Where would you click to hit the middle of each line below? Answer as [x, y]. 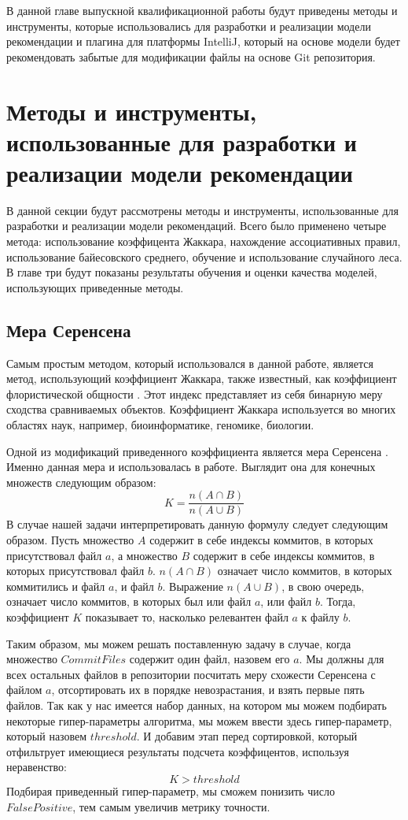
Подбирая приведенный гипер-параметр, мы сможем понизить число [171, 790]
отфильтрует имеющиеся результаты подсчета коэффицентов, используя [178, 751]
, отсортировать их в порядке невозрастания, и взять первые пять [208, 690]
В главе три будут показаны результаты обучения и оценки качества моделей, [192, 272]
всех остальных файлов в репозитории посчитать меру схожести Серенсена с [191, 674]
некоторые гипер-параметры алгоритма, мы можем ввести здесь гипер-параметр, [199, 720]
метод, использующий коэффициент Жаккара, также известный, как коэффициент [202, 378]
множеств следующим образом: [81, 482]
